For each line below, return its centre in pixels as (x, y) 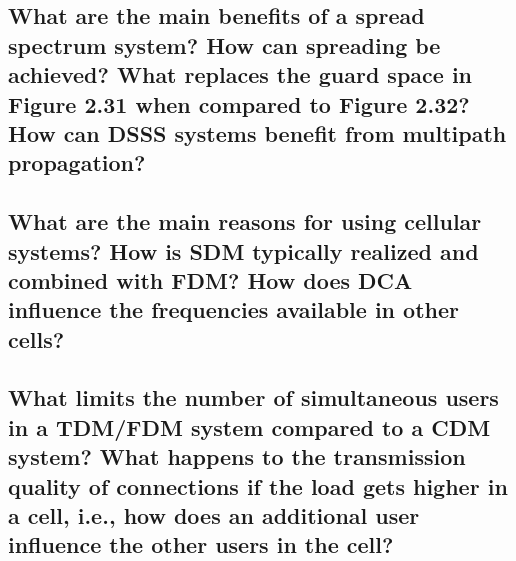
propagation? (77, 162)
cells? (36, 338)
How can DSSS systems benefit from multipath (257, 132)
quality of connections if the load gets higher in (258, 485)
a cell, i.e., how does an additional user (214, 515)
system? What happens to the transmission (237, 456)
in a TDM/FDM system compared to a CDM (249, 426)
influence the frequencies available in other (233, 309)
